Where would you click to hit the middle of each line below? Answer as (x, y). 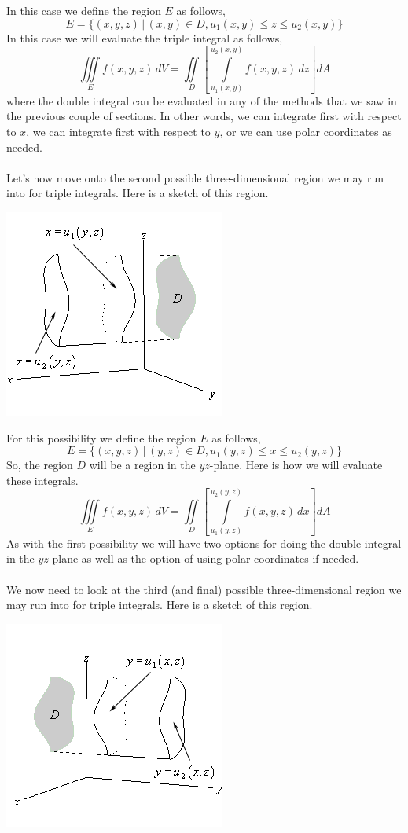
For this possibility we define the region (101, 437)
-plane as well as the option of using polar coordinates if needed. (204, 558)
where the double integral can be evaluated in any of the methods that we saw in (202, 100)
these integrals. (42, 480)
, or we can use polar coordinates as (306, 131)
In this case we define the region (84, 10)
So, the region (40, 465)
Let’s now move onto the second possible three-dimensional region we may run (195, 177)
